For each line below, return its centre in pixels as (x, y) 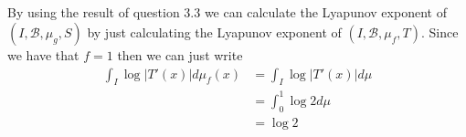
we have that (43, 54)
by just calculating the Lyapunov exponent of (214, 32)
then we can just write (180, 54)
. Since (440, 32)
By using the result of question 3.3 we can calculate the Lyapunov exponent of (227, 12)
